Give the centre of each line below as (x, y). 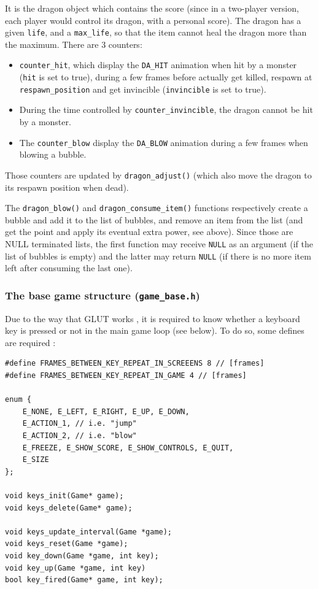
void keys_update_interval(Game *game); (89, 532)
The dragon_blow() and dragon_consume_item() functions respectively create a (157, 208)
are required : (30, 342)
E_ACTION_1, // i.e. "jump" (79, 424)
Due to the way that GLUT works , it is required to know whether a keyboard (153, 318)
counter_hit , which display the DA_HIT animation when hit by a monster (158, 65)
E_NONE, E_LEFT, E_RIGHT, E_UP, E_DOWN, (106, 411)
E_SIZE (36, 460)
